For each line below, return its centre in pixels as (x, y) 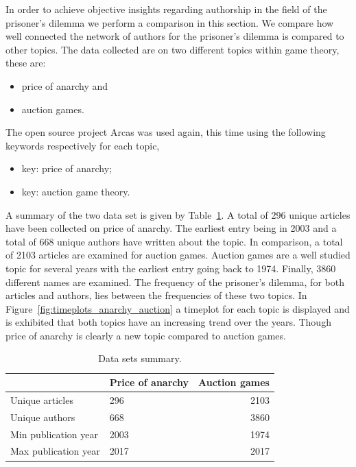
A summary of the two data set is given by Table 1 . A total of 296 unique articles (178, 214)
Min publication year (55, 434)
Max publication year (55, 451)
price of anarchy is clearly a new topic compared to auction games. (146, 335)
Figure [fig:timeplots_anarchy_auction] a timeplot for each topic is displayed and (178, 308)
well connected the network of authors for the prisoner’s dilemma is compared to (175, 36)
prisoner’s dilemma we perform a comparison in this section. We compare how (170, 22)
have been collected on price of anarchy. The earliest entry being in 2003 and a (171, 228)
